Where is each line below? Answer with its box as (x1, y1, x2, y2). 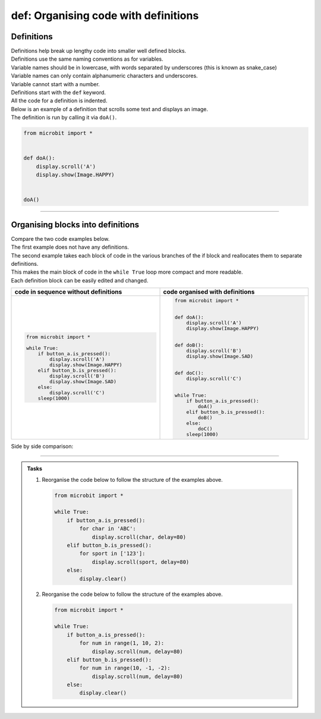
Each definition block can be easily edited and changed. (11, 277, 149, 284)
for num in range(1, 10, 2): (79, 640, 165, 646)
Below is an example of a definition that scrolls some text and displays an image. (11, 105, 208, 112)
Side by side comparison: (11, 442, 74, 450)
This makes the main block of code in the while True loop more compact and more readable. (11, 268, 243, 276)
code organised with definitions (163, 288, 255, 296)
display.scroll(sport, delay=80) (92, 558, 190, 565)
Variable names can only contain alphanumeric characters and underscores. (11, 72, 199, 80)
